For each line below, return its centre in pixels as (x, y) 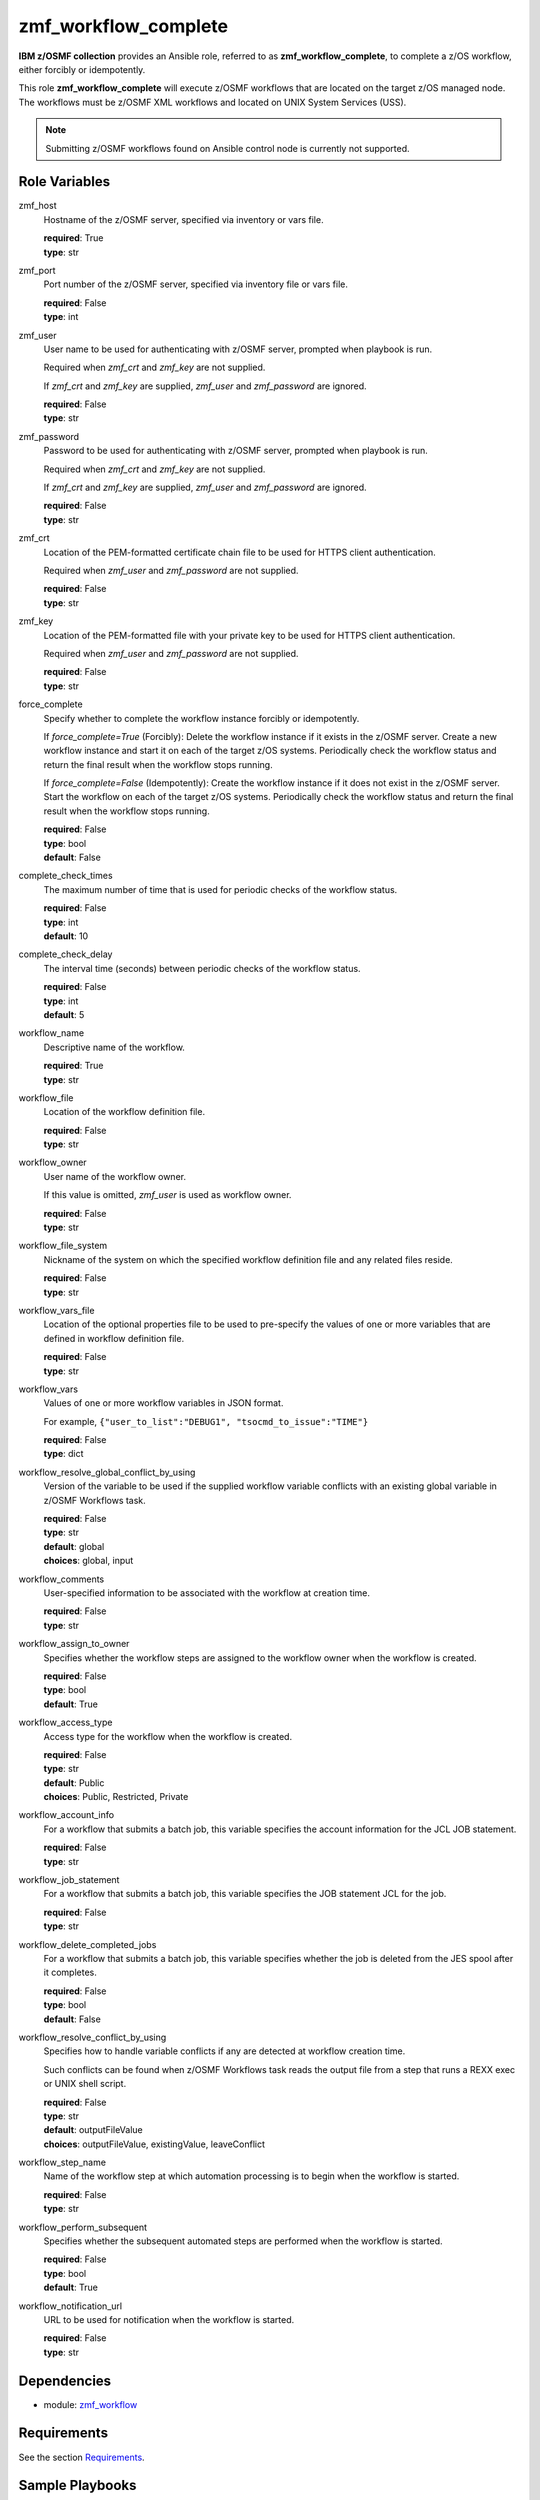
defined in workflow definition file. (114, 1338)
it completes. (70, 1972)
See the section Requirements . (81, 2457)
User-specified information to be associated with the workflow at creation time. (206, 1593)
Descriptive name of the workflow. (114, 1047)
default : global (74, 1546)
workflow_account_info (66, 1815)
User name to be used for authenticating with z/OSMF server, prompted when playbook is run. (238, 349)
